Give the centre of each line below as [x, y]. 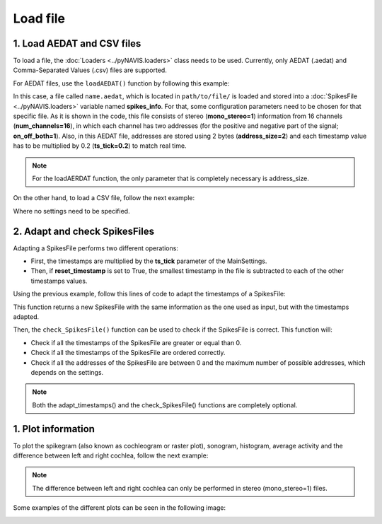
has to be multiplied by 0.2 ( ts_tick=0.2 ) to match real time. [100, 146]
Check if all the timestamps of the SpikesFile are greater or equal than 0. [136, 342]
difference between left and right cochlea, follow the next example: [111, 455]
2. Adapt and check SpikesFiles [84, 231]
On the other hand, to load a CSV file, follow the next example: [104, 198]
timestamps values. [59, 281]
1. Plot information [54, 429]
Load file [39, 18]
